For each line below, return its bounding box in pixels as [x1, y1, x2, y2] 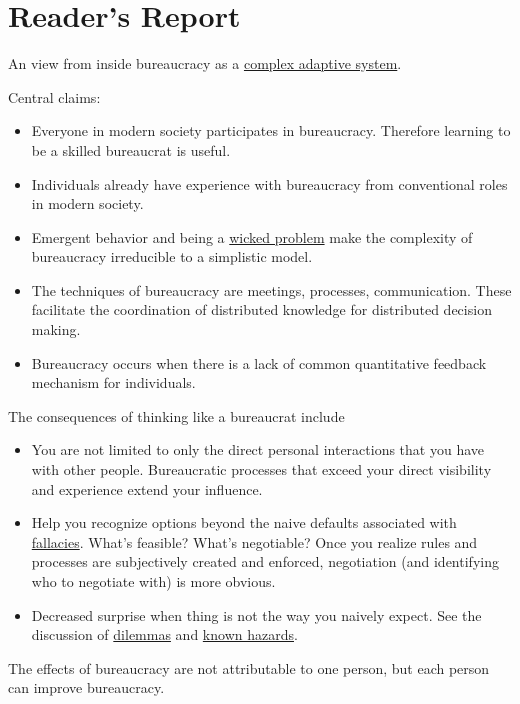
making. [31, 319, 81, 340]
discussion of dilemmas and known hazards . [31, 624, 298, 645]
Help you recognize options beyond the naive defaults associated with [31, 512, 457, 533]
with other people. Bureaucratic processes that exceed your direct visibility [31, 459, 492, 480]
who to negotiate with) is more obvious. [31, 571, 276, 591]
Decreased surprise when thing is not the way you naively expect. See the [31, 604, 482, 625]
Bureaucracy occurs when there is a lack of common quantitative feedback [31, 352, 487, 373]
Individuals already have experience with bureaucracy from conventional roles [31, 173, 508, 194]
